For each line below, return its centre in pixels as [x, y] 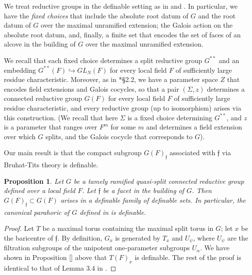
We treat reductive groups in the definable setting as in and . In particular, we [121, 6]
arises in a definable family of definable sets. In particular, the [153, 200]
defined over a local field [40, 190]
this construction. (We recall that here [61, 117]
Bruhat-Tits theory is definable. [51, 165]
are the [238, 237]
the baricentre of [29, 237]
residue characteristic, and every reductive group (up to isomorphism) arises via [123, 107]
